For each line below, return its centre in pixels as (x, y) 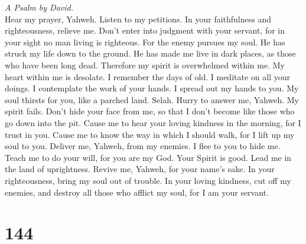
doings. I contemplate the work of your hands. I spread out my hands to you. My (152, 88)
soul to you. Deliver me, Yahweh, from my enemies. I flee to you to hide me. (143, 146)
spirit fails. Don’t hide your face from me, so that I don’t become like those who (150, 111)
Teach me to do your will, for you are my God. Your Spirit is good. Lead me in (148, 157)
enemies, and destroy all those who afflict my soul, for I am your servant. (137, 192)
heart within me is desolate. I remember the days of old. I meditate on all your (147, 76)
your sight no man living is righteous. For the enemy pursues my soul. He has (145, 42)
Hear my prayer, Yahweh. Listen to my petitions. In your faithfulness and (138, 19)
